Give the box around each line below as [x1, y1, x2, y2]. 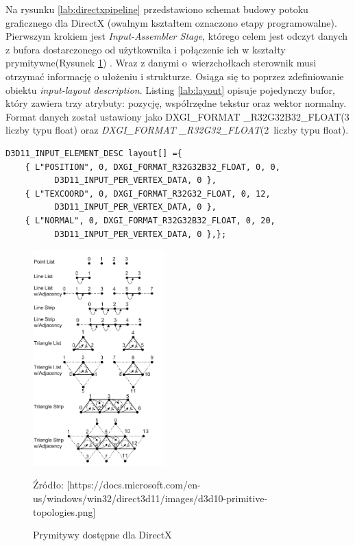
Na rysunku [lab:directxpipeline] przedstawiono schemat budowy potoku [5, 2, 308, 16]
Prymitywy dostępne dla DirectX [33, 528, 172, 542]
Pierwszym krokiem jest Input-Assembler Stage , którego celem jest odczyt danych [5, 29, 348, 43]
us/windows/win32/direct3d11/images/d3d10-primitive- [33, 491, 268, 505]
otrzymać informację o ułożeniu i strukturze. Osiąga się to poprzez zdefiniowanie [5, 69, 344, 83]
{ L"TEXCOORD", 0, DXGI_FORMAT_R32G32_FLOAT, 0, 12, [25, 188, 271, 199]
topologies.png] [33, 504, 96, 519]
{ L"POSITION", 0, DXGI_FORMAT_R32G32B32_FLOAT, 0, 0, [25, 162, 280, 172]
